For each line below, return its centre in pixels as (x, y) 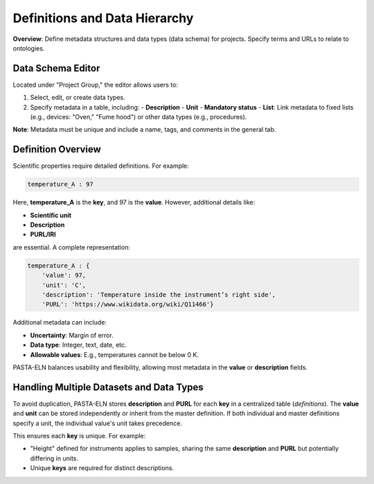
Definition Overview (57, 149)
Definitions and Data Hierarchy (103, 18)
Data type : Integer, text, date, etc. (79, 345)
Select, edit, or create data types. (78, 98)
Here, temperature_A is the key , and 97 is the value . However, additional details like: (134, 202)
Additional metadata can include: (60, 322)
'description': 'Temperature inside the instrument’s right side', (159, 295)
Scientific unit (51, 215)
